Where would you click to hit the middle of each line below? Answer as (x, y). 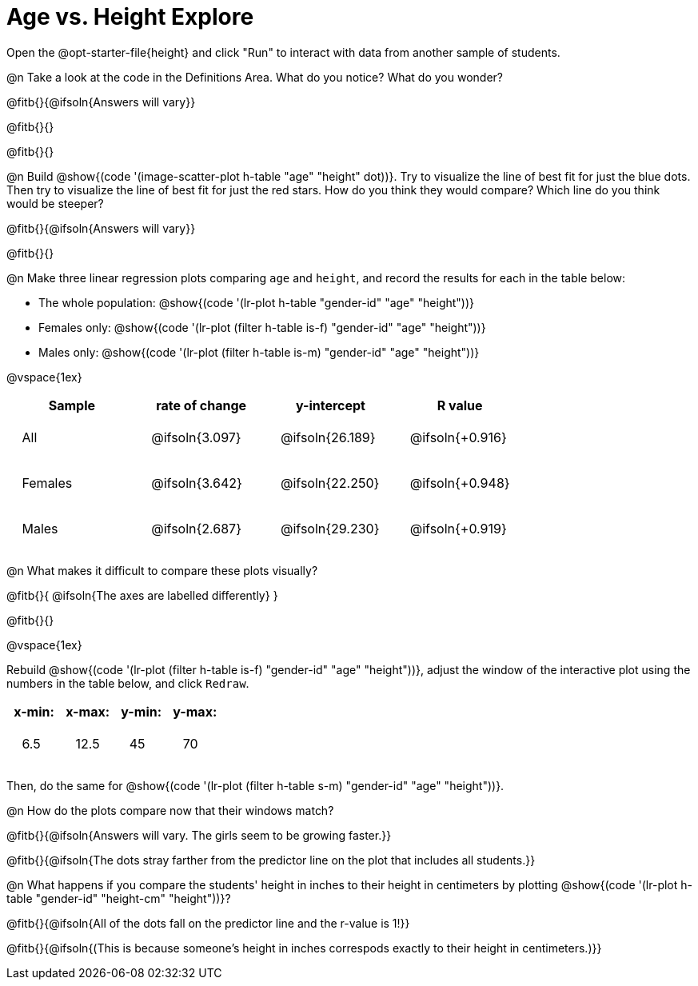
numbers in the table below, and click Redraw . (128, 683)
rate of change (201, 405)
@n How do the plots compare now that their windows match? (170, 810)
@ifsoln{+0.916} (458, 438)
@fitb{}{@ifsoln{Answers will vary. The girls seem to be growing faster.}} (199, 835)
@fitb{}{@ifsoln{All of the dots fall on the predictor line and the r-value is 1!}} (208, 923)
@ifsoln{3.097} (196, 438)
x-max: (88, 711)
